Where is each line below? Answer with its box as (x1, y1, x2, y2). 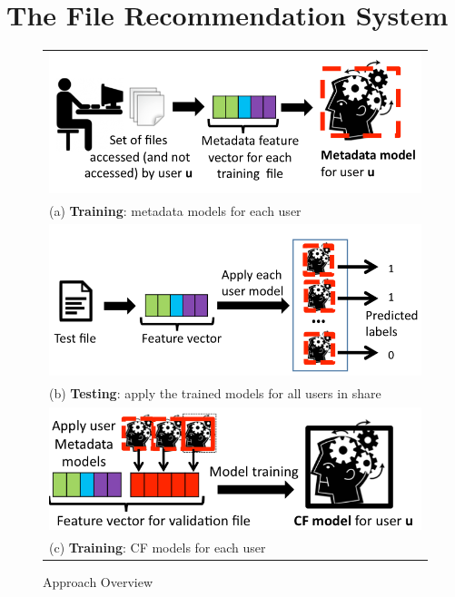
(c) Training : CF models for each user (49, 537, 266, 556)
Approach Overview (43, 572, 153, 591)
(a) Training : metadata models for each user (49, 201, 302, 220)
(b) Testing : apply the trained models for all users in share (49, 384, 381, 403)
